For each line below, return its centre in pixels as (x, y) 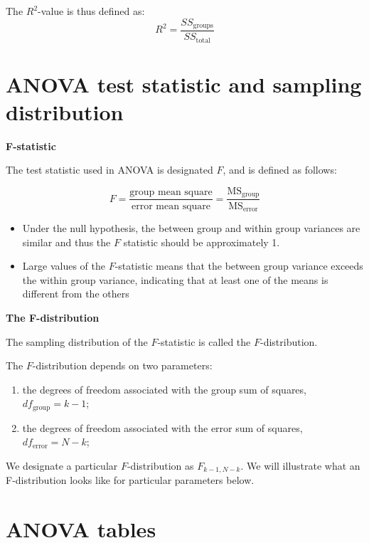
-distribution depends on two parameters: (122, 365)
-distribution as (160, 465)
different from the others (76, 294)
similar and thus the (66, 242)
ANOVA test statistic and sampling (184, 84)
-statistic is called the (204, 341)
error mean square (171, 206)
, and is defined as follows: (280, 170)
